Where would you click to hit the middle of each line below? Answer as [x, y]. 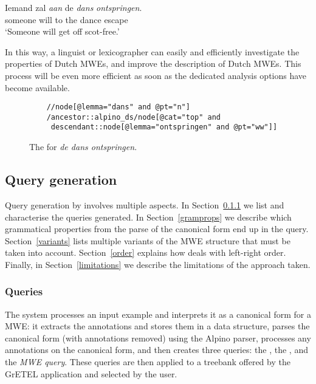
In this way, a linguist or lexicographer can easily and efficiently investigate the [152, 51]
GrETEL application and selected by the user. [91, 373]
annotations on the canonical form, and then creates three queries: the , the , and [156, 350]
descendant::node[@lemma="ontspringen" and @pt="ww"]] [164, 127]
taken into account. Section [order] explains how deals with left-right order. [146, 252]
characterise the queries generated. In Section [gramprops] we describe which [148, 217]
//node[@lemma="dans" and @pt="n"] [118, 107]
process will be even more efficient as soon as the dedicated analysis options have [156, 75]
